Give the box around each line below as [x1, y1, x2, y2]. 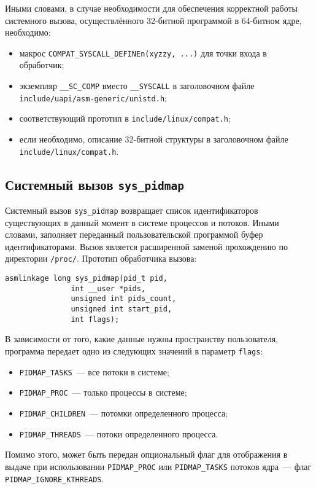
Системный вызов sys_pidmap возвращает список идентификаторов [5, 204, 258, 217]
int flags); [71, 315, 120, 324]
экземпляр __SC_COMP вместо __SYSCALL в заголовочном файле [19, 79, 255, 92]
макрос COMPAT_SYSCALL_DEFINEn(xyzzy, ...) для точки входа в [19, 46, 267, 59]
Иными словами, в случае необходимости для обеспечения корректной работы [5, 2, 298, 14]
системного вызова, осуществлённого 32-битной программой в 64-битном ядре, [5, 14, 302, 26]
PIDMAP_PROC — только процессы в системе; [19, 386, 187, 399]
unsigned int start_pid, [71, 305, 172, 314]
